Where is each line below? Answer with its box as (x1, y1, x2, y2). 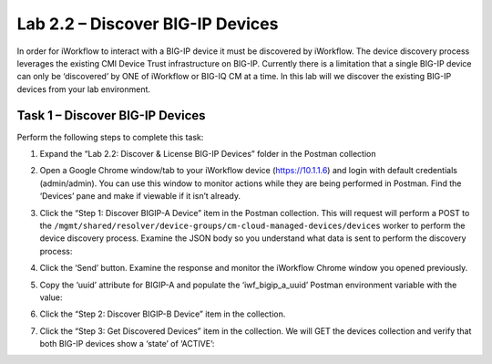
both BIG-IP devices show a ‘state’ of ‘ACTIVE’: (39, 338, 215, 349)
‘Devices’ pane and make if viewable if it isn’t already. (39, 191, 241, 202)
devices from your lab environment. (16, 83, 150, 95)
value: (39, 292, 63, 303)
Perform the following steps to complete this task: (16, 131, 204, 142)
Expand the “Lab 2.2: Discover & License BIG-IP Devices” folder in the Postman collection (39, 149, 376, 160)
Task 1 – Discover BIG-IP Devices (16, 108, 206, 123)
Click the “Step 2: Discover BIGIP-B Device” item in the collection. (39, 308, 286, 319)
